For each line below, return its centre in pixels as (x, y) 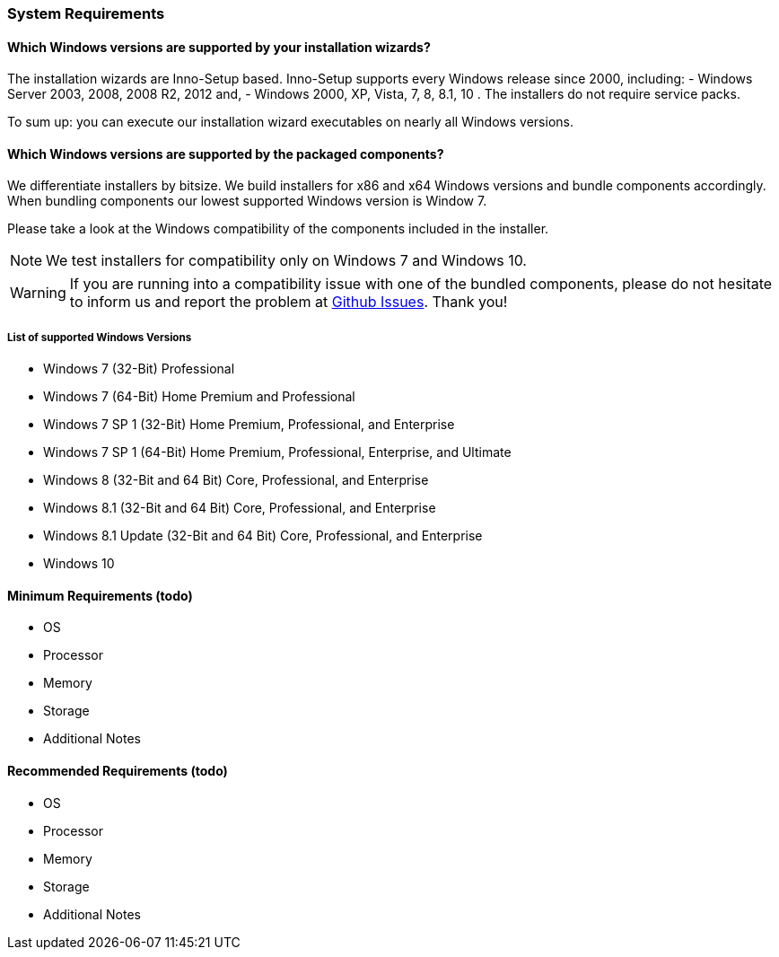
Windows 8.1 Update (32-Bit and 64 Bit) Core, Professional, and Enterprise (263, 536)
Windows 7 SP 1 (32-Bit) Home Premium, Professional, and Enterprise (249, 425)
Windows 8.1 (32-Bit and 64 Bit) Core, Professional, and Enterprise (240, 508)
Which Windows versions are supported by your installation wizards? (219, 47)
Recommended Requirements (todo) (118, 771)
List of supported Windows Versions (100, 337)
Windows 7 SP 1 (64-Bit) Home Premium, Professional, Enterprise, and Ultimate (277, 452)
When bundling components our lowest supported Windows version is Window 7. (247, 201)
